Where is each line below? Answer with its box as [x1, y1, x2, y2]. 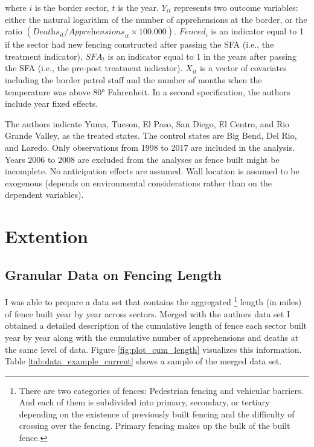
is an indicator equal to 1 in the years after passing [107, 49, 296, 62]
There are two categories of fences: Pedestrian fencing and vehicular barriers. [19, 384, 304, 396]
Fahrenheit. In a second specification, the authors [107, 85, 290, 98]
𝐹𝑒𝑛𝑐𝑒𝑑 [179, 28, 206, 37]
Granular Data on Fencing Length [5, 265, 222, 284]
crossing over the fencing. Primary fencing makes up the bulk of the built [19, 419, 290, 432]
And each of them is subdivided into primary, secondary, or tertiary [19, 396, 270, 408]
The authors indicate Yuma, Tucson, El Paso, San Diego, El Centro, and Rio [5, 117, 290, 130]
